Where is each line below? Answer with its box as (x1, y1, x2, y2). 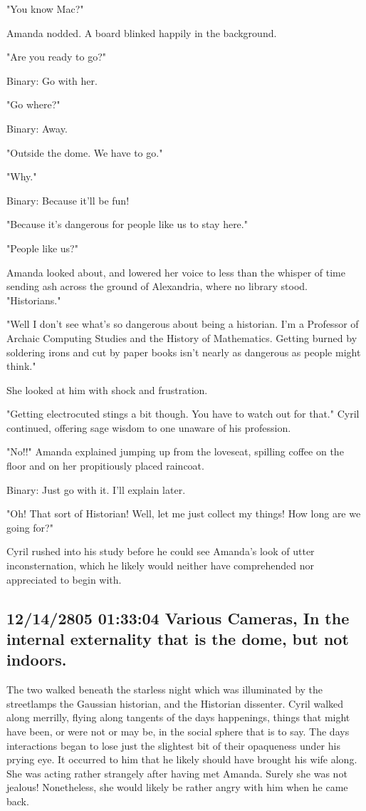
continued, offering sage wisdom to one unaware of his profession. (6, 420, 291, 435)
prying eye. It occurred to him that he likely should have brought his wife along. (6, 752, 357, 767)
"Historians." (6, 292, 61, 307)
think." (6, 358, 36, 373)
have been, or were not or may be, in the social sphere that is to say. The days (6, 723, 350, 738)
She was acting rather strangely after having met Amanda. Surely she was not (6, 765, 347, 780)
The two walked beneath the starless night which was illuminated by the (6, 682, 323, 697)
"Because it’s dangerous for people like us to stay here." (6, 217, 248, 232)
